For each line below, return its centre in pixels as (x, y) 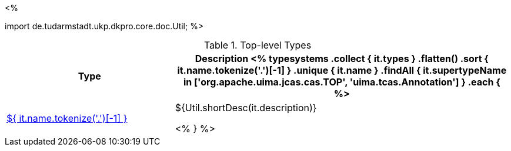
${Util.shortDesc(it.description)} (246, 108)
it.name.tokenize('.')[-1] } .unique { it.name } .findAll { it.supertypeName (342, 70)
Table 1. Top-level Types (258, 45)
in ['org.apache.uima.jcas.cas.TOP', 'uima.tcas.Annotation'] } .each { (342, 82)
